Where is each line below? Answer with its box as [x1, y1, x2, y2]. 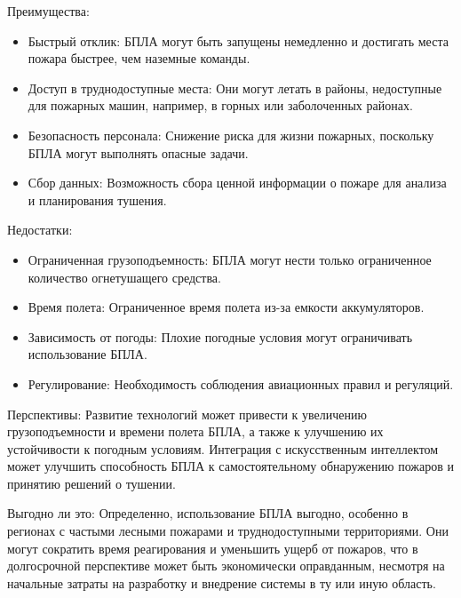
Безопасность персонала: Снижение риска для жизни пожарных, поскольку [28, 125, 434, 144]
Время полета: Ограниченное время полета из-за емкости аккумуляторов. [28, 298, 425, 316]
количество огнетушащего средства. [28, 267, 221, 286]
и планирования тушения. [28, 190, 167, 209]
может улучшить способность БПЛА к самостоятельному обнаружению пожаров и [7, 457, 454, 475]
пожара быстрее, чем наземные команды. [28, 49, 250, 68]
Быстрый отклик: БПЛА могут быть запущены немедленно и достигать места [28, 31, 449, 50]
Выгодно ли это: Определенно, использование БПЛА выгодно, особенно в [7, 504, 409, 522]
